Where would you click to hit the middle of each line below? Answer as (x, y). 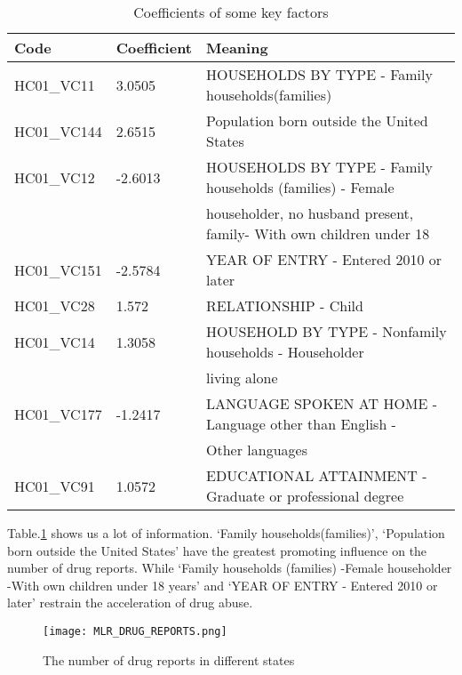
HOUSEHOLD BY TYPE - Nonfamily (327, 331)
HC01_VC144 (58, 131)
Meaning (237, 48)
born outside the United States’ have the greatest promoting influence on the (217, 550)
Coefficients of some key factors (231, 12)
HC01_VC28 (55, 305)
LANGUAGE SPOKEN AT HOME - (322, 403)
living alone (242, 378)
